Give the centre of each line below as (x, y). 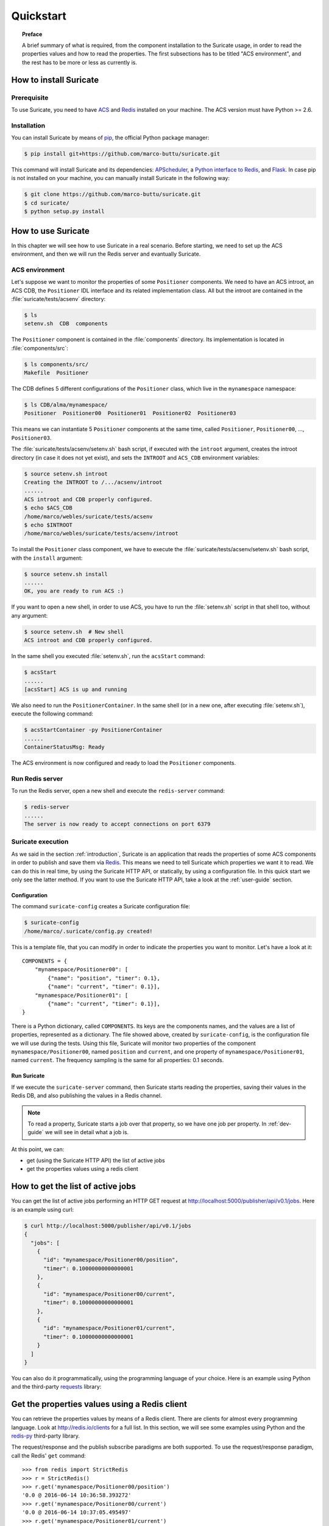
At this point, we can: (38, 1149)
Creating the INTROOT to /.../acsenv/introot (93, 482)
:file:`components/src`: (40, 348)
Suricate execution (40, 842)
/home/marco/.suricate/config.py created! (88, 931)
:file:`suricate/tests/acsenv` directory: (58, 298)
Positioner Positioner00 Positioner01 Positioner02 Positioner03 (130, 413)
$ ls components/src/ (56, 364)
